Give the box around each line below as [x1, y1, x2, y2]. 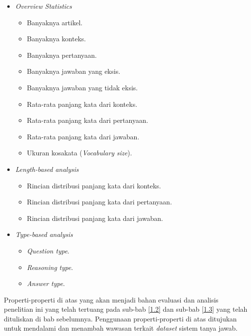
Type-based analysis [15, 229, 73, 239]
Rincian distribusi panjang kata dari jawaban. [27, 213, 163, 223]
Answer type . [27, 278, 65, 288]
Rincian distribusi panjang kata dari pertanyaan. [27, 197, 172, 207]
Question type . [27, 245, 70, 255]
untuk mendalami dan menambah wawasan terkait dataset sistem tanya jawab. [4, 323, 238, 333]
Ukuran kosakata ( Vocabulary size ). [27, 148, 132, 158]
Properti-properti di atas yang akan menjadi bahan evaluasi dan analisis [4, 294, 219, 304]
